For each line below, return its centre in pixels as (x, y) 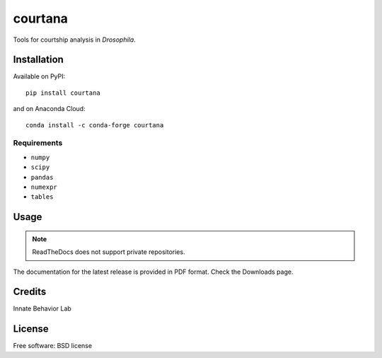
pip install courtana (63, 93)
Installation (38, 60)
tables (42, 197)
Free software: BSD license (52, 346)
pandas (42, 177)
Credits (30, 292)
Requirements (38, 143)
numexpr (44, 187)
